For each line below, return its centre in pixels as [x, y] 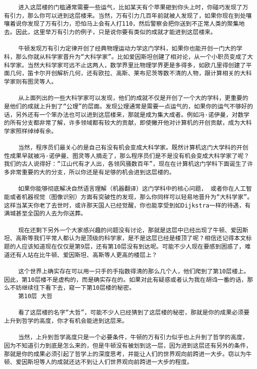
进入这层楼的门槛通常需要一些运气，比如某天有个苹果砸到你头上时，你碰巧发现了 [130, 7]
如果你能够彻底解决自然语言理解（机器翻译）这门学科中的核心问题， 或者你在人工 [132, 189]
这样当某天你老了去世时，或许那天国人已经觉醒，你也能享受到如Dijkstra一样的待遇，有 [128, 205]
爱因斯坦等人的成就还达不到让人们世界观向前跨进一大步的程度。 [104, 362]
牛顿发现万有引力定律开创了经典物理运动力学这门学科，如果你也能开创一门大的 [127, 49]
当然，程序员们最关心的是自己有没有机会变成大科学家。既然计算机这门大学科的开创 [133, 148]
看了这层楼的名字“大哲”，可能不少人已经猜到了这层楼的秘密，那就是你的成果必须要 [134, 313]
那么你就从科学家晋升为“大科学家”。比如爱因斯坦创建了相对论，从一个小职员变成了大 [134, 57]
